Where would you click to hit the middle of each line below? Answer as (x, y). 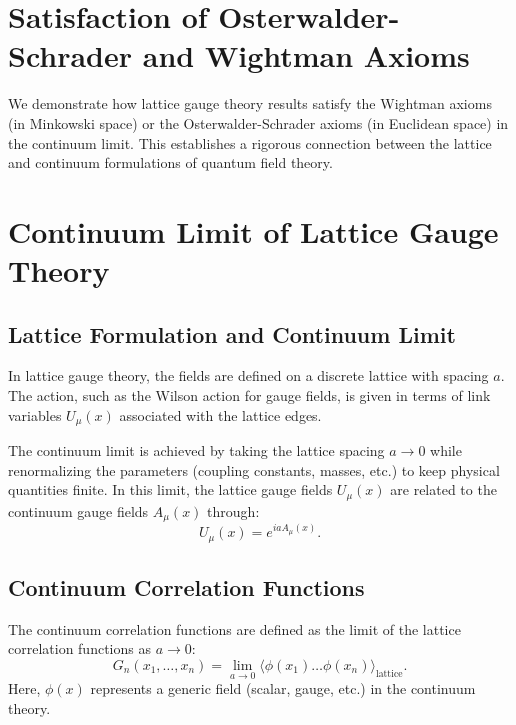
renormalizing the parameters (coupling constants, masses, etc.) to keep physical (254, 469)
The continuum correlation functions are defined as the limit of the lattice (234, 628)
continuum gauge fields (78, 510)
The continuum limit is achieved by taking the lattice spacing (196, 450)
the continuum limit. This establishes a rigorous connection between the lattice (250, 142)
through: (233, 510)
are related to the (443, 489)
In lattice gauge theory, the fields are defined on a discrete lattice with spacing (248, 375)
